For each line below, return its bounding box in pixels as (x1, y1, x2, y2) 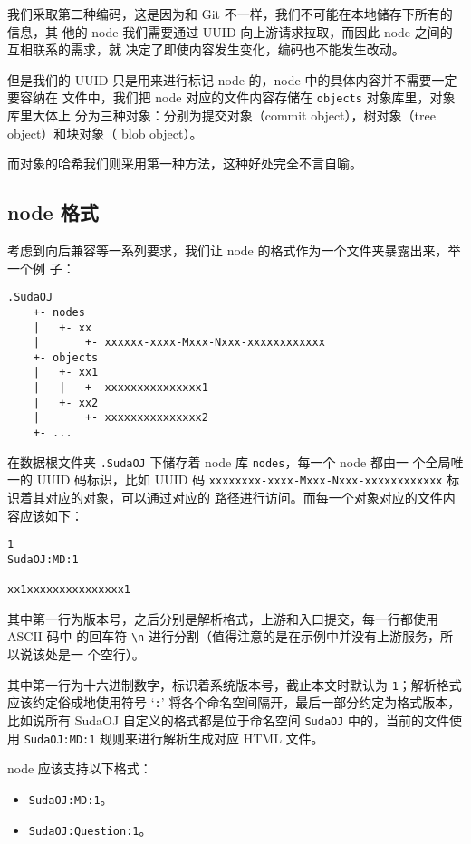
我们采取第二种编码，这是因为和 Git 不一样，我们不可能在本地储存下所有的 (7, 5, 453, 23)
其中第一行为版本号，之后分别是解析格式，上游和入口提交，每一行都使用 (7, 609, 438, 628)
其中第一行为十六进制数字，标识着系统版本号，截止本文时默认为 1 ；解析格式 (7, 675, 462, 694)
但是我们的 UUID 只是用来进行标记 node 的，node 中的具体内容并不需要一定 (7, 70, 457, 89)
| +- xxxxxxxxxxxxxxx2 (33, 411, 208, 425)
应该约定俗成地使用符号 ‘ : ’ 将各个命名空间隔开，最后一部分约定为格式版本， (7, 693, 461, 712)
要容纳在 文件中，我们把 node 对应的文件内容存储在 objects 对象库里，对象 (7, 88, 456, 107)
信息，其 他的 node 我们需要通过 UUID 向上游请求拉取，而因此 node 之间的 (7, 22, 453, 41)
